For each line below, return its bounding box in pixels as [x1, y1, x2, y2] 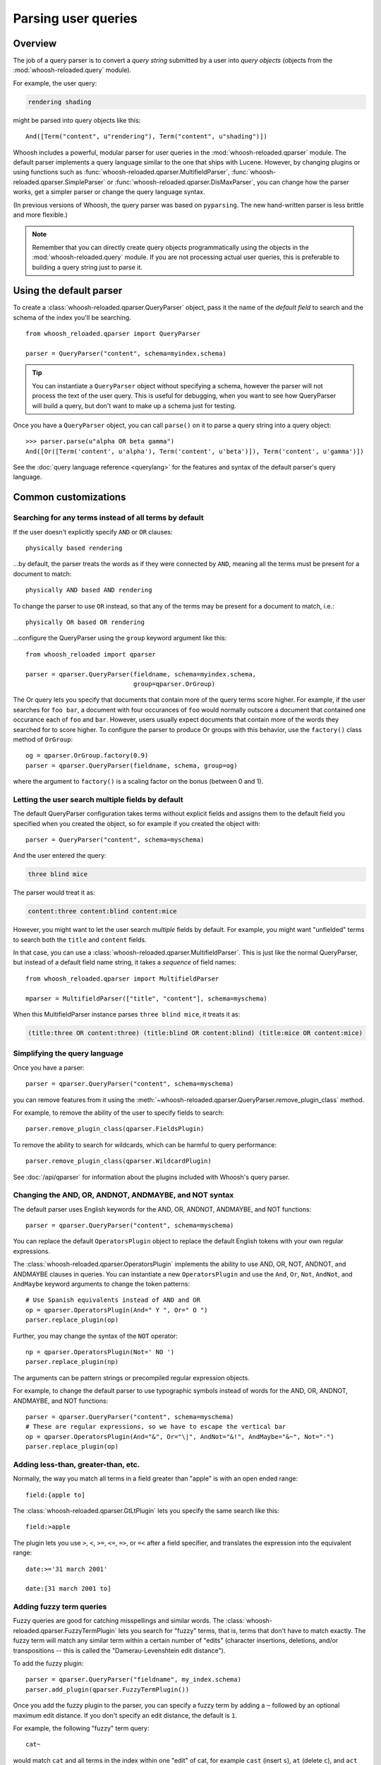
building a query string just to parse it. [32, 263, 143, 271]
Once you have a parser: [13, 1063, 85, 1072]
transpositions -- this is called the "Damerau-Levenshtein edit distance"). [13, 1646, 226, 1655]
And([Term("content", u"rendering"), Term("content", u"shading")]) [25, 133, 267, 140]
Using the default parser [13, 285, 123, 297]
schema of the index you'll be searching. [13, 313, 132, 321]
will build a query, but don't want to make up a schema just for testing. [32, 401, 236, 409]
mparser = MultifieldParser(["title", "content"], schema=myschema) [25, 994, 267, 1003]
